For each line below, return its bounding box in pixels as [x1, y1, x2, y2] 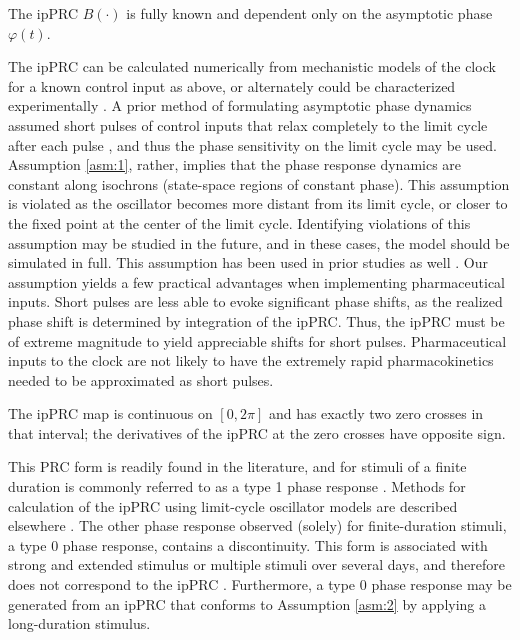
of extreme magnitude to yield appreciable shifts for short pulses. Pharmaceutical [8, 330, 507, 351]
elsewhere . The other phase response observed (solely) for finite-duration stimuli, [8, 515, 507, 536]
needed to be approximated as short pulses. [8, 369, 274, 390]
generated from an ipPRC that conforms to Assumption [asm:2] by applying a [8, 593, 487, 614]
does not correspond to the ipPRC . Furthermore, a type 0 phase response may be [8, 574, 512, 595]
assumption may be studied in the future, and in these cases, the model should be [8, 232, 510, 253]
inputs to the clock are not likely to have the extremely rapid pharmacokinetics [8, 350, 494, 371]
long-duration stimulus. [8, 613, 151, 634]
